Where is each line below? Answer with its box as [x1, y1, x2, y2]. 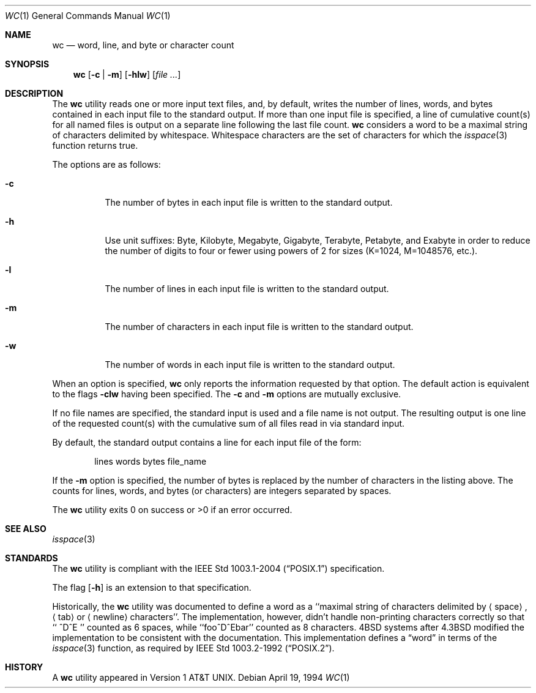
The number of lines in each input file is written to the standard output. [105, 283, 389, 294]
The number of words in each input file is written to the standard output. [105, 359, 395, 370]
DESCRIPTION [5, 88, 64, 99]
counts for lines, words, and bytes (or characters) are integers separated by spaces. [52, 485, 392, 496]
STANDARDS [5, 553, 58, 563]
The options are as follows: [52, 159, 161, 170]
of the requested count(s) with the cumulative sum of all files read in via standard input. [52, 418, 405, 429]
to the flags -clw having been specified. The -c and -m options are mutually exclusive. [52, 389, 401, 399]
